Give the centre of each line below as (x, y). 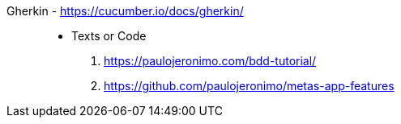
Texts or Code (109, 36)
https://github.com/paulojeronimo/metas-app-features (249, 86)
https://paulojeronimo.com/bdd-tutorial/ (210, 61)
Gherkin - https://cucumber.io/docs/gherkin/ (125, 11)
